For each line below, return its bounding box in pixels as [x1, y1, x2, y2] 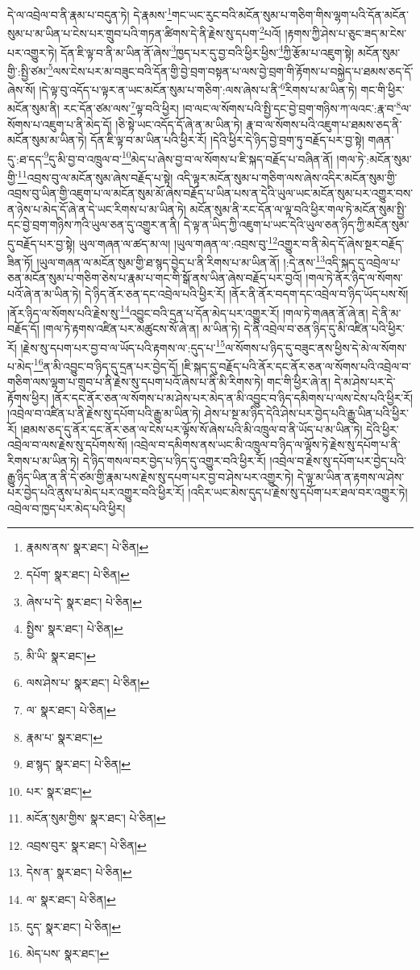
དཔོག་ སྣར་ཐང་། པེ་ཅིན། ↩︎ [26, 565, 130, 582]
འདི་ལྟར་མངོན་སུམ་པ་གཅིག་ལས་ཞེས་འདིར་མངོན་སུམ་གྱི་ [177, 169, 397, 185]
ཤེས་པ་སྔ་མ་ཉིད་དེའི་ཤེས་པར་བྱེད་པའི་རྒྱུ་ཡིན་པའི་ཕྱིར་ [204, 405, 410, 422]
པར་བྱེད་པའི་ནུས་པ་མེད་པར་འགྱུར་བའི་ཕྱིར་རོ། [7, 484, 185, 501]
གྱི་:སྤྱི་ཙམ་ [7, 62, 48, 79]
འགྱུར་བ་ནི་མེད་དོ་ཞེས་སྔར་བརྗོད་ [277, 235, 405, 252]
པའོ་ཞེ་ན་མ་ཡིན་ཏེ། [7, 285, 81, 302]
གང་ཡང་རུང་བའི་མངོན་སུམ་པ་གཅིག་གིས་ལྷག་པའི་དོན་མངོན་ [172, 6, 409, 23]
